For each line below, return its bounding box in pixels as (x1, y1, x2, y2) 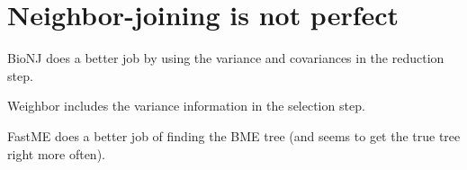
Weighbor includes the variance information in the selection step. (7, 96, 365, 115)
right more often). (7, 144, 105, 163)
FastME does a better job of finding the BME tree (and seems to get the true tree (7, 126, 461, 145)
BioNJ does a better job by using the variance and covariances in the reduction (7, 49, 445, 67)
